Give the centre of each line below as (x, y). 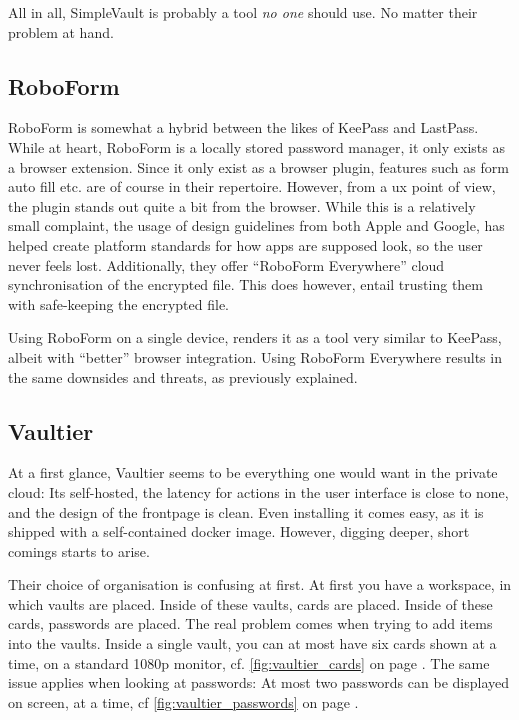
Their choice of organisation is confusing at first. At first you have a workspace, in (260, 584)
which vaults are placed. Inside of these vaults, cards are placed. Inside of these (250, 603)
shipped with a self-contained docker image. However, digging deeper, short (239, 531)
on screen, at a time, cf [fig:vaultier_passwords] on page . (183, 701)
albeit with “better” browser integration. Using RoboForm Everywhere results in (255, 356)
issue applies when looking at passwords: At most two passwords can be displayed (258, 682)
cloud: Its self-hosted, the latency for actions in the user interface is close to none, (258, 491)
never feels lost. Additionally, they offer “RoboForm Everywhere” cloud (226, 264)
